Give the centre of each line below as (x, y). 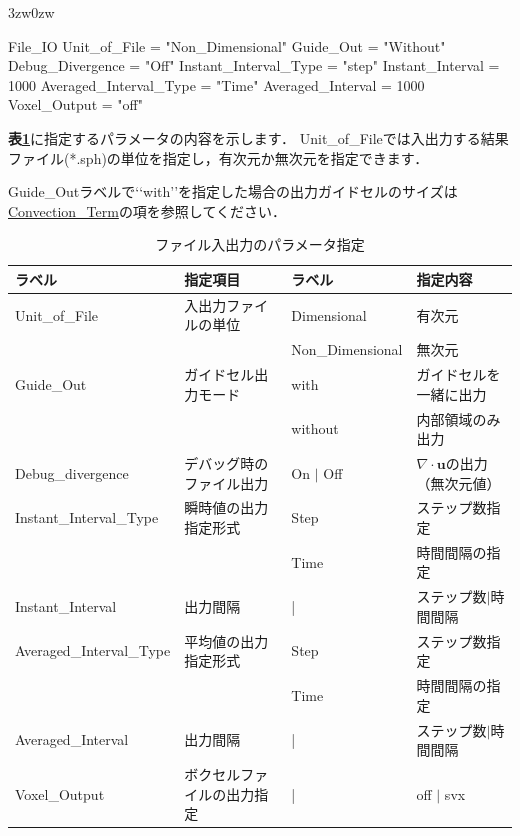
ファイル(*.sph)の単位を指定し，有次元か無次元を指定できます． (218, 157)
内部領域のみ (458, 418)
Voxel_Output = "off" (75, 104)
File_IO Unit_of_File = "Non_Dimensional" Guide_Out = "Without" (227, 45)
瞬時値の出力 (226, 507)
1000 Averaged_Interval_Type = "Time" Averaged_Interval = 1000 (216, 84)
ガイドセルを (458, 374)
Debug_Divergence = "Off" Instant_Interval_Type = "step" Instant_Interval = (254, 65)
